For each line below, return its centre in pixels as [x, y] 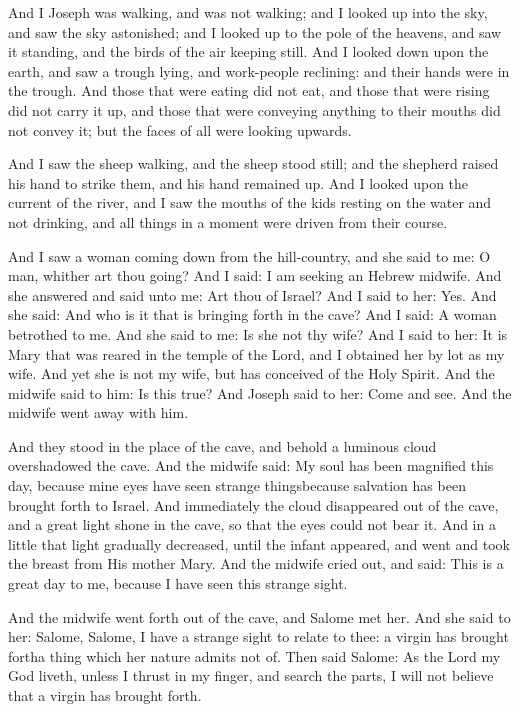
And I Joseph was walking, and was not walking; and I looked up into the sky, [248, 12]
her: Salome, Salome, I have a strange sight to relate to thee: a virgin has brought [258, 636]
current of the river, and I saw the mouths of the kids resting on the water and [250, 202]
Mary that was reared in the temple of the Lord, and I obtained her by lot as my [256, 353]
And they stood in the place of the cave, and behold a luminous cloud [222, 445]
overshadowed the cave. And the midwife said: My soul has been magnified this [251, 465]
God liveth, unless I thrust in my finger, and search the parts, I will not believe [251, 675]
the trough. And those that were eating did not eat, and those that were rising [249, 90]
